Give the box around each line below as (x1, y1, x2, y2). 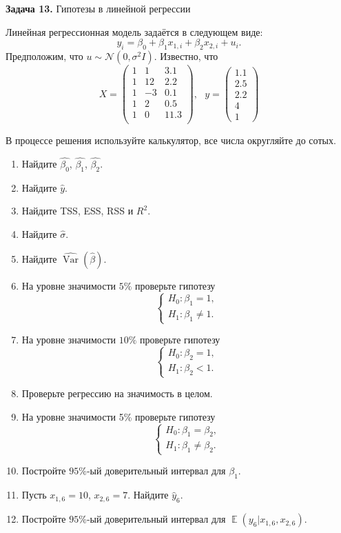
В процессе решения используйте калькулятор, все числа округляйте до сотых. (6, 133, 336, 148)
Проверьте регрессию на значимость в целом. (21, 386, 213, 401)
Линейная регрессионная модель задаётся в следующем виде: (6, 24, 263, 39)
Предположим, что (6, 48, 83, 63)
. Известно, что (154, 48, 218, 63)
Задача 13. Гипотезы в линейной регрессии (6, 1, 191, 15)
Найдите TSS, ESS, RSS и (21, 203, 134, 218)
